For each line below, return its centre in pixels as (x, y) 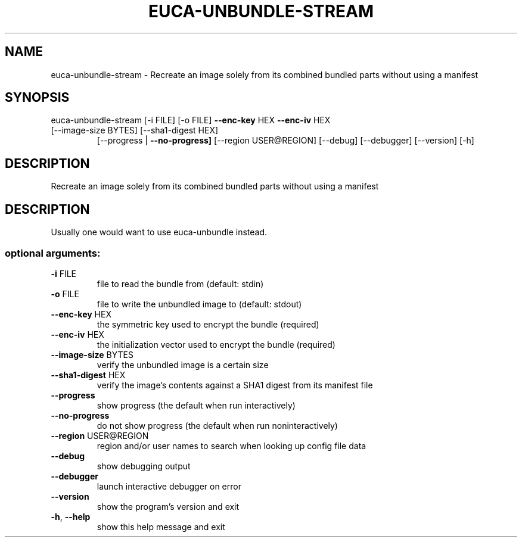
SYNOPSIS (37, 98)
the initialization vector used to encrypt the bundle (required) (216, 344)
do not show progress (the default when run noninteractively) (217, 425)
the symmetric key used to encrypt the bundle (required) (208, 324)
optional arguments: (53, 253)
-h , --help (71, 516)
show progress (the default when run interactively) (196, 405)
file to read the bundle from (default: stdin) (180, 284)
